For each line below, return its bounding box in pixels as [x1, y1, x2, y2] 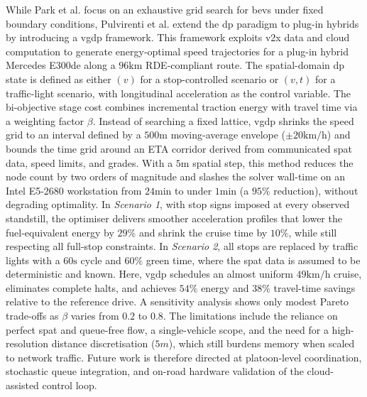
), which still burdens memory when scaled [168, 336, 355, 351]
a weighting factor [6, 113, 84, 128]
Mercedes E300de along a [6, 58, 116, 72]
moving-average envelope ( [170, 127, 286, 142]
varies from [70, 308, 119, 323]
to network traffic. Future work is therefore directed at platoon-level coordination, [6, 349, 362, 364]
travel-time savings [273, 280, 356, 295]
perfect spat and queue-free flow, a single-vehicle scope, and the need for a [6, 322, 329, 337]
